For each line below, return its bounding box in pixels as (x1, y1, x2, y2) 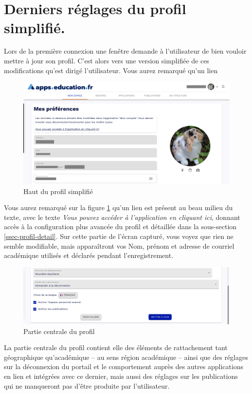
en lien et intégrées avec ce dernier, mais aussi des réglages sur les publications (4, 371, 238, 381)
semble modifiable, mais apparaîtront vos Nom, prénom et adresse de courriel (4, 240, 234, 251)
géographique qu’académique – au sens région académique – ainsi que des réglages (4, 352, 248, 362)
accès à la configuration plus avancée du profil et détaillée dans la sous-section (4, 221, 237, 232)
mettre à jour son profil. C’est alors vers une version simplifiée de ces (4, 55, 209, 65)
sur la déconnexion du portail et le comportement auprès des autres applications (4, 361, 244, 372)
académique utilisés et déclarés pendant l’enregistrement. (4, 250, 174, 260)
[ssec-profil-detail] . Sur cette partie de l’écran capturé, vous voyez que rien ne (4, 231, 234, 241)
